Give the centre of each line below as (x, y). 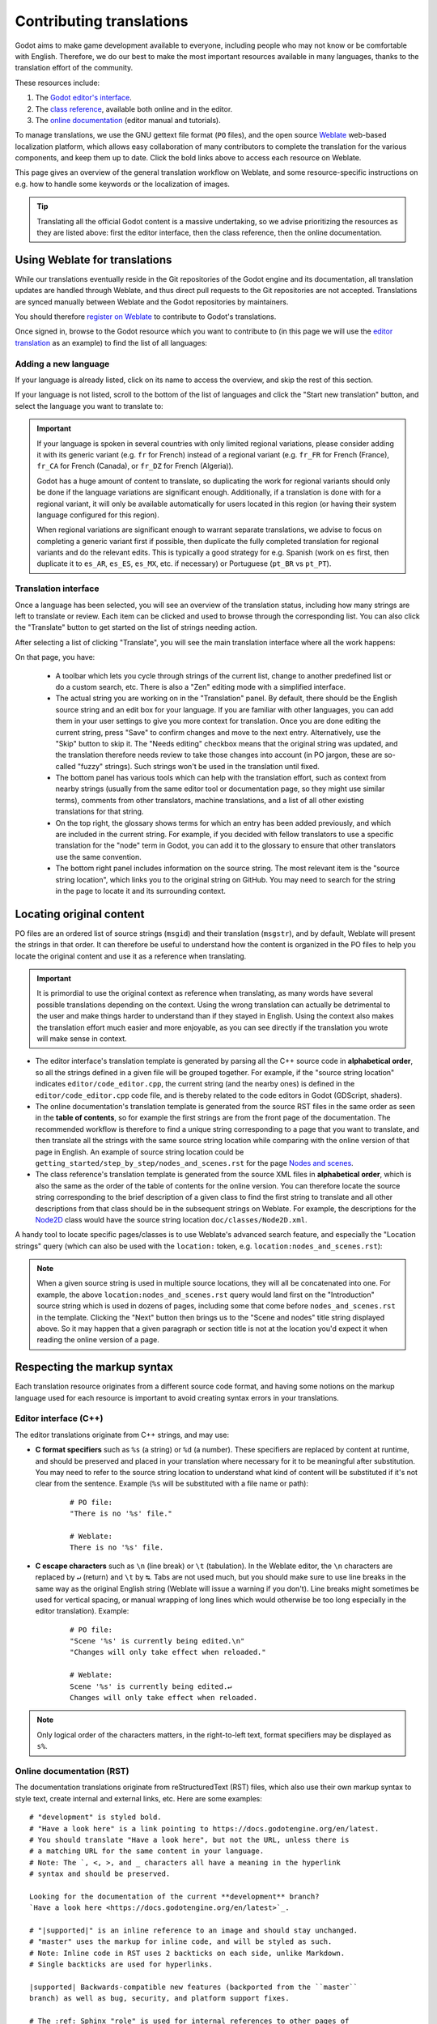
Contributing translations (102, 21)
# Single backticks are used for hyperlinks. (121, 1964)
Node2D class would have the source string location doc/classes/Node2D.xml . (171, 1219)
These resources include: (57, 83)
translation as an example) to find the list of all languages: (111, 342)
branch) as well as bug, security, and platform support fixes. (160, 1998)
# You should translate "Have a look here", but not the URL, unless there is (189, 1839)
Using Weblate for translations (93, 259)
